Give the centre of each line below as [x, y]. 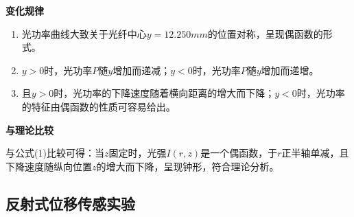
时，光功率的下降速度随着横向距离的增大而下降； [164, 93]
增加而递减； [142, 70]
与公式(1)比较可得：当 [55, 153]
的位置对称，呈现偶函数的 [265, 33]
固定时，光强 [138, 153]
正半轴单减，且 [315, 153]
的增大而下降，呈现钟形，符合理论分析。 [188, 166]
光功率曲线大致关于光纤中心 [84, 33]
